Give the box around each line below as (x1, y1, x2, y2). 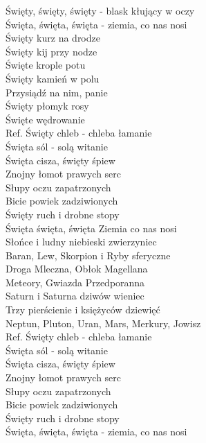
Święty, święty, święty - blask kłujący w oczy (6, 3, 195, 17)
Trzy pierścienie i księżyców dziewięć (6, 302, 160, 317)
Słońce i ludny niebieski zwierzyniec (6, 234, 157, 249)
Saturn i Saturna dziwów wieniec (6, 288, 144, 303)
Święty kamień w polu (6, 71, 100, 85)
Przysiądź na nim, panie (6, 85, 108, 99)
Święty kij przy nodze (6, 44, 97, 58)
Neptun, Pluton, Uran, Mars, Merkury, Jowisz (6, 315, 201, 330)
